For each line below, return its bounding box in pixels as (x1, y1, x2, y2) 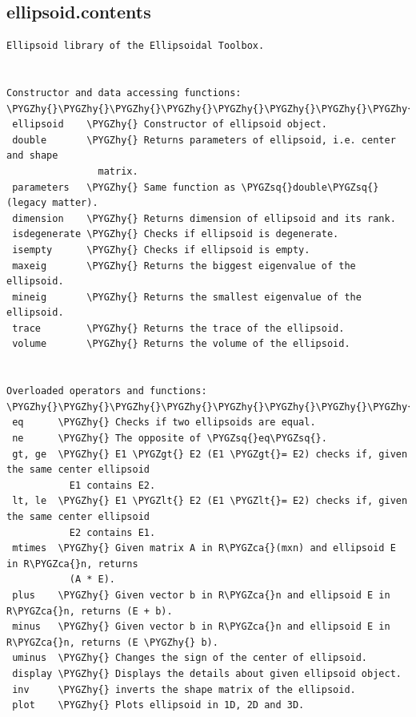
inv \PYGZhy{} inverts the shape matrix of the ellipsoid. (12, 683, 356, 695)
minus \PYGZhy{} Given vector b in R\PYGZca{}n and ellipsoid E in (12, 621, 390, 633)
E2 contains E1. (69, 526, 156, 538)
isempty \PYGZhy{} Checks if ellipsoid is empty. (12, 244, 310, 256)
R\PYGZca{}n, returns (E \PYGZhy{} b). (6, 636, 218, 648)
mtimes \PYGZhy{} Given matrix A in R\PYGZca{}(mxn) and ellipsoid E (12, 542, 396, 554)
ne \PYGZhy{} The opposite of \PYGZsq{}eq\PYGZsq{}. (12, 433, 327, 445)
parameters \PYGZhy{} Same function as (12, 181, 236, 193)
